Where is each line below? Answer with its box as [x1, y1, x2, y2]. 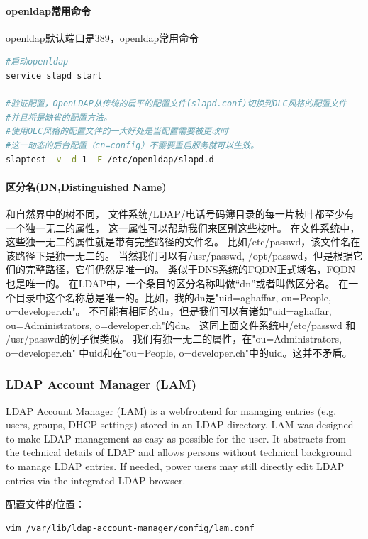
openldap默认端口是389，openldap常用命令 [6, 30, 199, 45]
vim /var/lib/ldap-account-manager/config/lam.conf [6, 523, 255, 533]
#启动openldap [6, 57, 69, 67]
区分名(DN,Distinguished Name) [6, 179, 167, 194]
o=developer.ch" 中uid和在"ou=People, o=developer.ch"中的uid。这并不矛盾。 [6, 345, 352, 360]
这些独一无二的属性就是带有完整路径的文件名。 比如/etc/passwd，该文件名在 [6, 234, 361, 249]
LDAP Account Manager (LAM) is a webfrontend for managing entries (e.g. [6, 403, 337, 418]
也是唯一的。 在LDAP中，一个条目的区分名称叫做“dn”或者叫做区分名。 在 [6, 275, 349, 290]
